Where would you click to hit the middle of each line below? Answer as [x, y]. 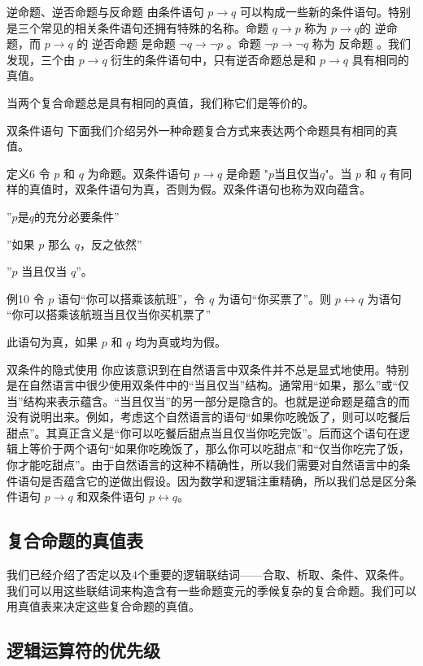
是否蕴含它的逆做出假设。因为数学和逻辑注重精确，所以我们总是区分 [222, 480]
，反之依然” [111, 244]
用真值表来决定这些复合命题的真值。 [103, 606]
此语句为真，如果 [52, 341]
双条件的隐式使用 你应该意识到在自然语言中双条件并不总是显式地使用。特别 [208, 369]
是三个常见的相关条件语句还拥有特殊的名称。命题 [137, 27]
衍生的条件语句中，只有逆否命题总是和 [214, 59]
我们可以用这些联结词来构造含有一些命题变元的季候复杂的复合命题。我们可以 [211, 590]
